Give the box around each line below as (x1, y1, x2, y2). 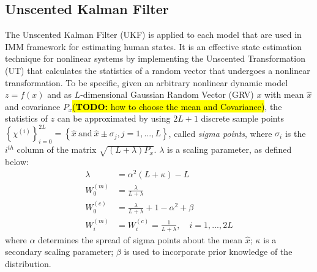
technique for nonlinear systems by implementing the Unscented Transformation (5, 52, 305, 65)
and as (47, 88, 72, 101)
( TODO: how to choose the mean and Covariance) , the (72, 100, 282, 112)
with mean (264, 88, 304, 101)
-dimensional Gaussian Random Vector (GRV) (80, 88, 254, 101)
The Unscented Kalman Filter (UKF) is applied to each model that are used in (5, 28, 302, 41)
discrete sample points (201, 112, 285, 125)
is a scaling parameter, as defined (166, 143, 292, 156)
